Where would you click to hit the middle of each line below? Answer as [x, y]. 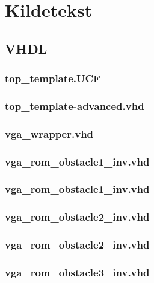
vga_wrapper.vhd [49, 133]
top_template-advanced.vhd [75, 106]
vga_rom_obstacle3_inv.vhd [77, 272]
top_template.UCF [53, 78]
